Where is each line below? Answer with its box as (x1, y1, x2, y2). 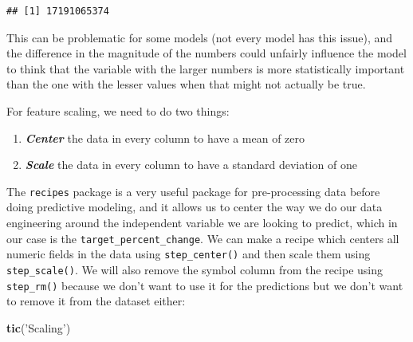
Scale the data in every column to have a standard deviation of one (25, 156, 357, 173)
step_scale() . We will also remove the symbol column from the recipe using (6, 261, 383, 277)
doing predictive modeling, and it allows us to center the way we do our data (6, 199, 383, 215)
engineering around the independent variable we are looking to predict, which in (6, 214, 398, 230)
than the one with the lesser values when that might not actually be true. (6, 76, 366, 92)
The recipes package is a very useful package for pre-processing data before (6, 183, 380, 199)
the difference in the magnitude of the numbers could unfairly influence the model (6, 45, 407, 61)
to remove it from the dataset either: (6, 293, 186, 309)
